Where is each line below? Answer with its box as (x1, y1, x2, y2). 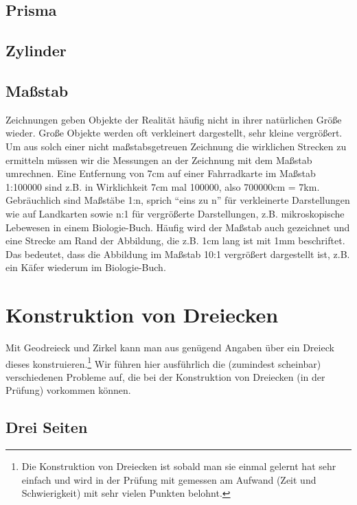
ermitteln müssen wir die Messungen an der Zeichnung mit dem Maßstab (5, 152, 312, 167)
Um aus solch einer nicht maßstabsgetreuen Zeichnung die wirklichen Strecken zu (5, 139, 347, 153)
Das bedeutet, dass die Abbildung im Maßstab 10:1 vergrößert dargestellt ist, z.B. (5, 246, 350, 261)
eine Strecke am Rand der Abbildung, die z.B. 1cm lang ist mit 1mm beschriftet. (5, 233, 345, 248)
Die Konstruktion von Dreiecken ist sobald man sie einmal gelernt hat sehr (21, 459, 336, 473)
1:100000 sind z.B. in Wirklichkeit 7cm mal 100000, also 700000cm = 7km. (5, 179, 320, 193)
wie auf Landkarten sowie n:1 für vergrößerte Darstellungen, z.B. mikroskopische (5, 206, 345, 220)
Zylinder (5, 40, 67, 61)
